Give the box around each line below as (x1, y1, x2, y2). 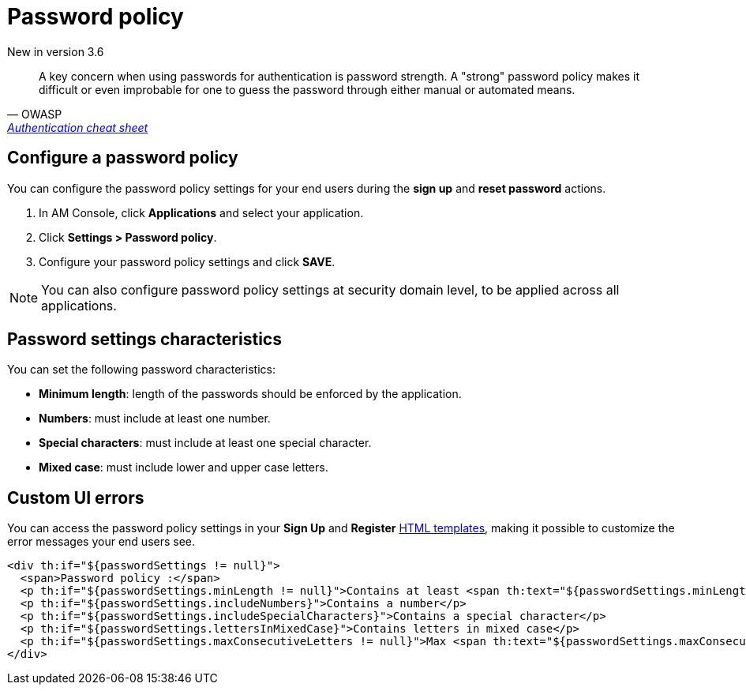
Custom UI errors (7, 487, 144, 508)
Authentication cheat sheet (7, 120, 148, 134)
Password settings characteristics (7, 329, 282, 350)
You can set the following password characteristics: (7, 362, 276, 377)
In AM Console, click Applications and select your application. (39, 205, 364, 220)
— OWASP (7, 107, 62, 121)
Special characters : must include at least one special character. (39, 436, 372, 450)
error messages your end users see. (7, 535, 196, 549)
